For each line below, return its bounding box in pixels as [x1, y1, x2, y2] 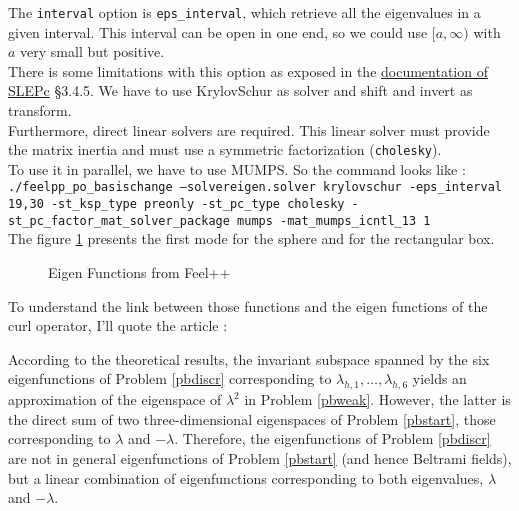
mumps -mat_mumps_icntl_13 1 [237, 213, 431, 228]
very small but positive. [20, 41, 165, 62]
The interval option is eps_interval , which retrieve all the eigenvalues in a [8, 2, 481, 22]
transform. [8, 100, 72, 121]
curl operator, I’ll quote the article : [8, 315, 228, 336]
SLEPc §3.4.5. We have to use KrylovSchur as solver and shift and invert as [8, 80, 473, 101]
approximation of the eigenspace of [8, 389, 222, 410]
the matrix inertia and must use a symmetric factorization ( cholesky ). [8, 139, 442, 160]
